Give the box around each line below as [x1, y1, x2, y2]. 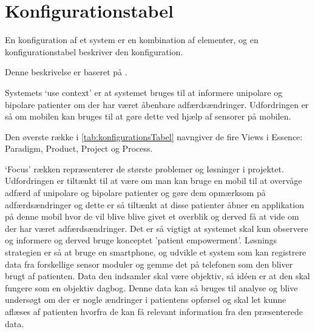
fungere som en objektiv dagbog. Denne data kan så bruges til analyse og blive [5, 281, 298, 294]
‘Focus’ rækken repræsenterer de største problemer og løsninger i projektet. [5, 162, 284, 175]
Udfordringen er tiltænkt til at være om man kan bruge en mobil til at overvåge [5, 174, 302, 187]
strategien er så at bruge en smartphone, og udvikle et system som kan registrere [5, 246, 307, 259]
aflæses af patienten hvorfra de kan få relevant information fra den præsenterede [5, 305, 303, 317]
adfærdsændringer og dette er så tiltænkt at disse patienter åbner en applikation [5, 198, 304, 211]
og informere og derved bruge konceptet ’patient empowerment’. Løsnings [5, 234, 277, 246]
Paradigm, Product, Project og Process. [5, 142, 153, 155]
